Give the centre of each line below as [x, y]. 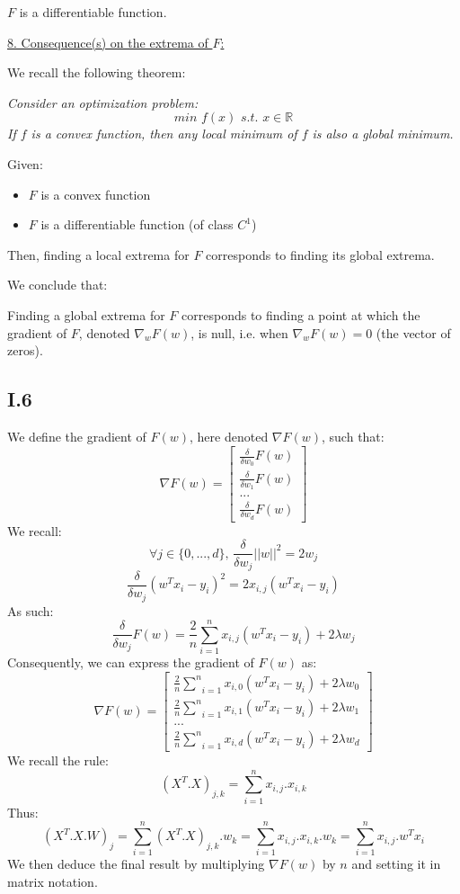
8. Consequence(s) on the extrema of [108, 42]
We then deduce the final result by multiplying [136, 864]
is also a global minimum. [383, 134]
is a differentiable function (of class [137, 224]
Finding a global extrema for [86, 314]
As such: [31, 610]
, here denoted [229, 436]
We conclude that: [57, 285]
